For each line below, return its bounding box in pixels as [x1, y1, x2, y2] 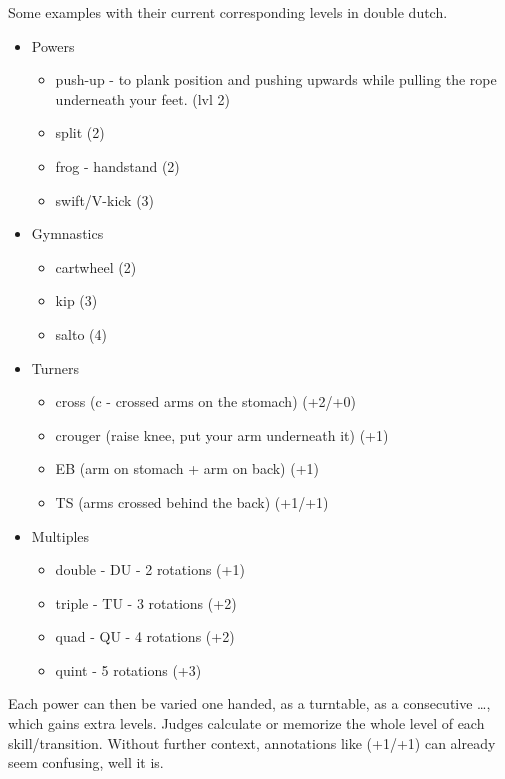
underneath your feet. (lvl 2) [55, 88, 230, 109]
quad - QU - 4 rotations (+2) [55, 626, 235, 647]
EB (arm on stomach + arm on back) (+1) [55, 458, 320, 479]
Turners [31, 357, 80, 378]
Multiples [31, 525, 90, 546]
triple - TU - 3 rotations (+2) [55, 592, 237, 613]
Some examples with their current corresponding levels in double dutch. [8, 2, 448, 22]
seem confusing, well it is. [8, 752, 164, 773]
